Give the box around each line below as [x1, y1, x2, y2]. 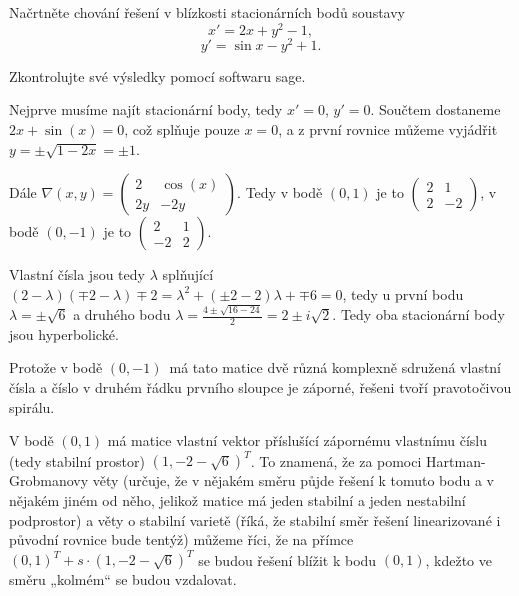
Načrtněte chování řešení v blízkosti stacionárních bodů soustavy [9, 2, 406, 22]
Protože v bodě [9, 357, 103, 378]
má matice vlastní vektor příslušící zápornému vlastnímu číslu [107, 430, 488, 451]
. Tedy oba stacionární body [332, 304, 505, 325]
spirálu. [9, 396, 55, 417]
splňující [162, 264, 214, 285]
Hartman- [426, 450, 486, 471]
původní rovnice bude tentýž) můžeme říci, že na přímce [9, 529, 354, 550]
